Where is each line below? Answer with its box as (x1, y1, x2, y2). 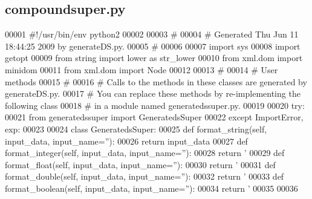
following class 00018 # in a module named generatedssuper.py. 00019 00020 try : (5, 99, 305, 111)
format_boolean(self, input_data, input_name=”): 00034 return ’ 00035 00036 (5, 181, 298, 194)
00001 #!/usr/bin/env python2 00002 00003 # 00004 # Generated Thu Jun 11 (5, 28, 299, 41)
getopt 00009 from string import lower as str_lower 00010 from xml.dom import (5, 51, 303, 64)
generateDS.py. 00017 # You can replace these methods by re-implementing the (5, 87, 301, 100)
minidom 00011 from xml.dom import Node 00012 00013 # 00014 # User (5, 63, 278, 76)
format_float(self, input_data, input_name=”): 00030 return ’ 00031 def (5, 158, 276, 171)
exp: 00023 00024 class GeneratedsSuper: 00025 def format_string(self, (5, 122, 267, 135)
